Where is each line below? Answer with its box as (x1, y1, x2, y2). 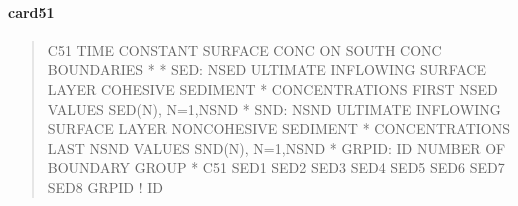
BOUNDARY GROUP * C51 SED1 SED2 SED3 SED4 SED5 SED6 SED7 (47, 157, 505, 178)
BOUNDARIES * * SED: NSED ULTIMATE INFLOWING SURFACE (47, 59, 487, 80)
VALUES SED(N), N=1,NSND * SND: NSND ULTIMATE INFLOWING (47, 98, 501, 119)
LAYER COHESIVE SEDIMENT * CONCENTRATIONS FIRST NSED (47, 78, 498, 99)
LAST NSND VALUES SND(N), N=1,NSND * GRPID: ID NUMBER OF (47, 137, 506, 158)
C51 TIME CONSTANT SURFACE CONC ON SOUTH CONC (47, 39, 442, 60)
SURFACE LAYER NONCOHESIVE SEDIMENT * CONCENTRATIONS (47, 118, 511, 139)
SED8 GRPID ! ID (47, 176, 164, 197)
